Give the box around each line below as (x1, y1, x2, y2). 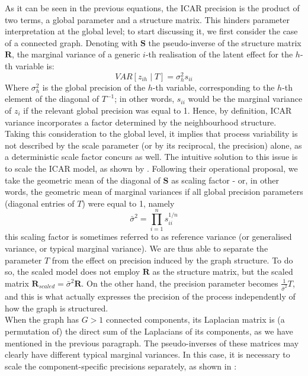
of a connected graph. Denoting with (5, 36, 138, 49)
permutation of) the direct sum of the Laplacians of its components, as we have (5, 325, 293, 338)
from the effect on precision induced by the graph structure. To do (52, 253, 293, 266)
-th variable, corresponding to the (152, 81, 275, 93)
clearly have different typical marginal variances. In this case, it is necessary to (5, 348, 290, 361)
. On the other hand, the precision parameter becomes (81, 277, 278, 289)
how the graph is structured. (5, 301, 108, 314)
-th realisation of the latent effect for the (145, 48, 293, 60)
